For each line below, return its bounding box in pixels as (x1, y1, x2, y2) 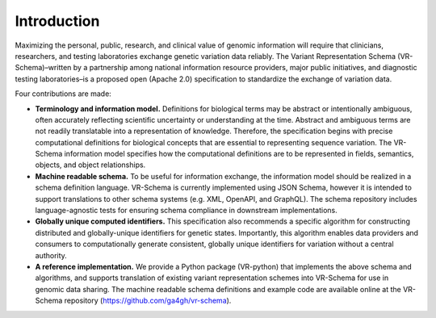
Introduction (15, 12, 100, 30)
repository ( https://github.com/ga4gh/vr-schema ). (64, 295, 232, 306)
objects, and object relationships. (35, 160, 146, 169)
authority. (35, 250, 68, 260)
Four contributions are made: (15, 89, 112, 98)
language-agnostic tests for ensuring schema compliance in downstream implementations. (35, 206, 338, 215)
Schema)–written (15, 63, 72, 73)
